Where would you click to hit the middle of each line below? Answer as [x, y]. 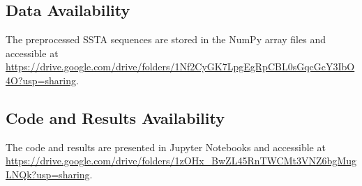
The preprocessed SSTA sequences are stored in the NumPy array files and [166, 39]
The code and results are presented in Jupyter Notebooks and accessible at [166, 147]
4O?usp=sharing [41, 80]
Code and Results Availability [115, 117]
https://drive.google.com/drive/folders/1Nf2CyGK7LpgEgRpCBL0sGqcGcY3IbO [180, 67]
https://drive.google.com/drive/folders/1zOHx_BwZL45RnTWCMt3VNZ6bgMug [181, 161]
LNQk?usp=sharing [48, 174]
